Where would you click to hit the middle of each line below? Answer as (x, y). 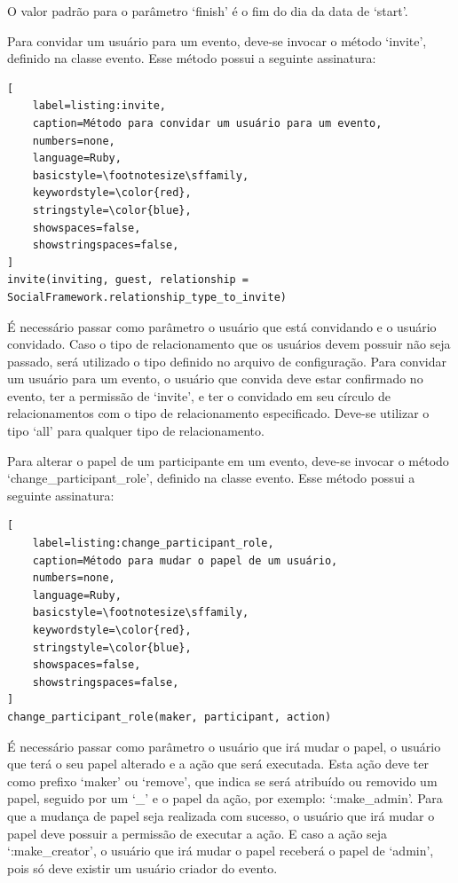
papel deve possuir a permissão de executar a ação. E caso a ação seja (197, 833)
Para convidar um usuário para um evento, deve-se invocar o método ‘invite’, (217, 40)
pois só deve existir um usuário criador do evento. (142, 867)
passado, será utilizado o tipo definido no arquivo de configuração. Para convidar (227, 361)
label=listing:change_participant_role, (153, 544)
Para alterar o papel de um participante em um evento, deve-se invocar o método (228, 460)
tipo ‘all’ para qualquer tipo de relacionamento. (136, 431)
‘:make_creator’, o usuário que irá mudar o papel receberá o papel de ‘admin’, (221, 851)
